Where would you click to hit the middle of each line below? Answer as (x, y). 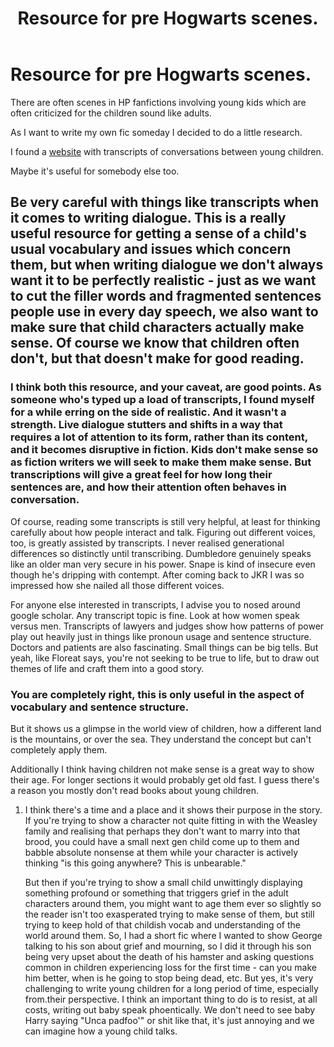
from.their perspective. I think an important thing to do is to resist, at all (171, 999)
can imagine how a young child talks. (101, 1031)
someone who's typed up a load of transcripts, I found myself (162, 400)
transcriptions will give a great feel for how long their (141, 475)
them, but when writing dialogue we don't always (167, 265)
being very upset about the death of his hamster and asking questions (169, 956)
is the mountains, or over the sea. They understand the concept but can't (161, 739)
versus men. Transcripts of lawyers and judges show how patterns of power (167, 626)
